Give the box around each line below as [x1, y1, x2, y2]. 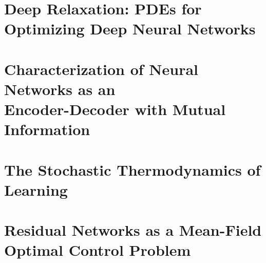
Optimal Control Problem [4, 239, 191, 260]
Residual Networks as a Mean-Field [4, 219, 262, 240]
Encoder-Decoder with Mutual [4, 99, 226, 120]
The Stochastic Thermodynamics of [4, 159, 261, 180]
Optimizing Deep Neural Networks [4, 18, 256, 39]
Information [4, 119, 90, 140]
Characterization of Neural [4, 58, 199, 79]
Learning [4, 179, 68, 200]
